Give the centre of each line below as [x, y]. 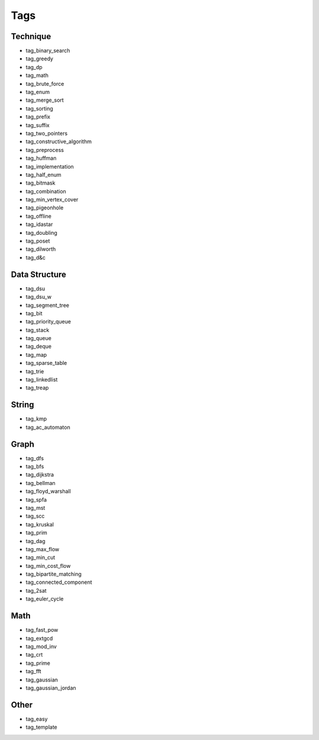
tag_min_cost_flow [48, 565]
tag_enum [38, 92]
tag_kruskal [40, 524]
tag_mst [35, 508]
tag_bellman [40, 483]
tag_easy [37, 719]
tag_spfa [36, 499]
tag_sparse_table [46, 363]
